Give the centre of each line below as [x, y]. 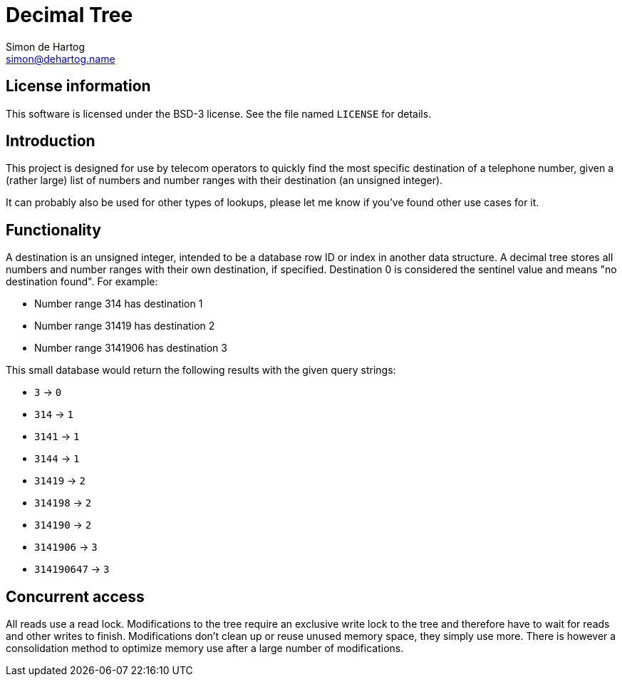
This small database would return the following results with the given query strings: [201, 370]
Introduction [51, 141]
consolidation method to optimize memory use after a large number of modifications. [205, 648]
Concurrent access [75, 596]
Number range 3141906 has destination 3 [131, 348]
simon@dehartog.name [61, 58]
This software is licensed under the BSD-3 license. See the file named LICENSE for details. [219, 113]
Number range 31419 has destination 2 [125, 326]
